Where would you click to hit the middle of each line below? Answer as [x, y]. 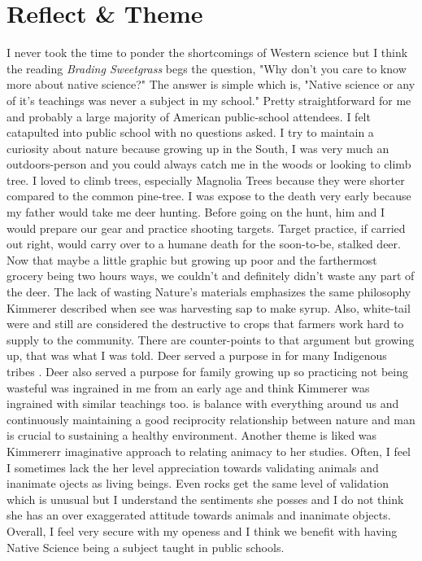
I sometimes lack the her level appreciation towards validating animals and [193, 467]
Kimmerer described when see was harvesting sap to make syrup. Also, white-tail [209, 307]
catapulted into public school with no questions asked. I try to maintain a [190, 132]
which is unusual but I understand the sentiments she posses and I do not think [205, 499]
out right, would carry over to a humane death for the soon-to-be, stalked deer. [204, 244]
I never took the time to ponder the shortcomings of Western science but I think [207, 53]
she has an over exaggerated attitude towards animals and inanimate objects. [199, 515]
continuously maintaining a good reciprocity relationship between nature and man [211, 419]
